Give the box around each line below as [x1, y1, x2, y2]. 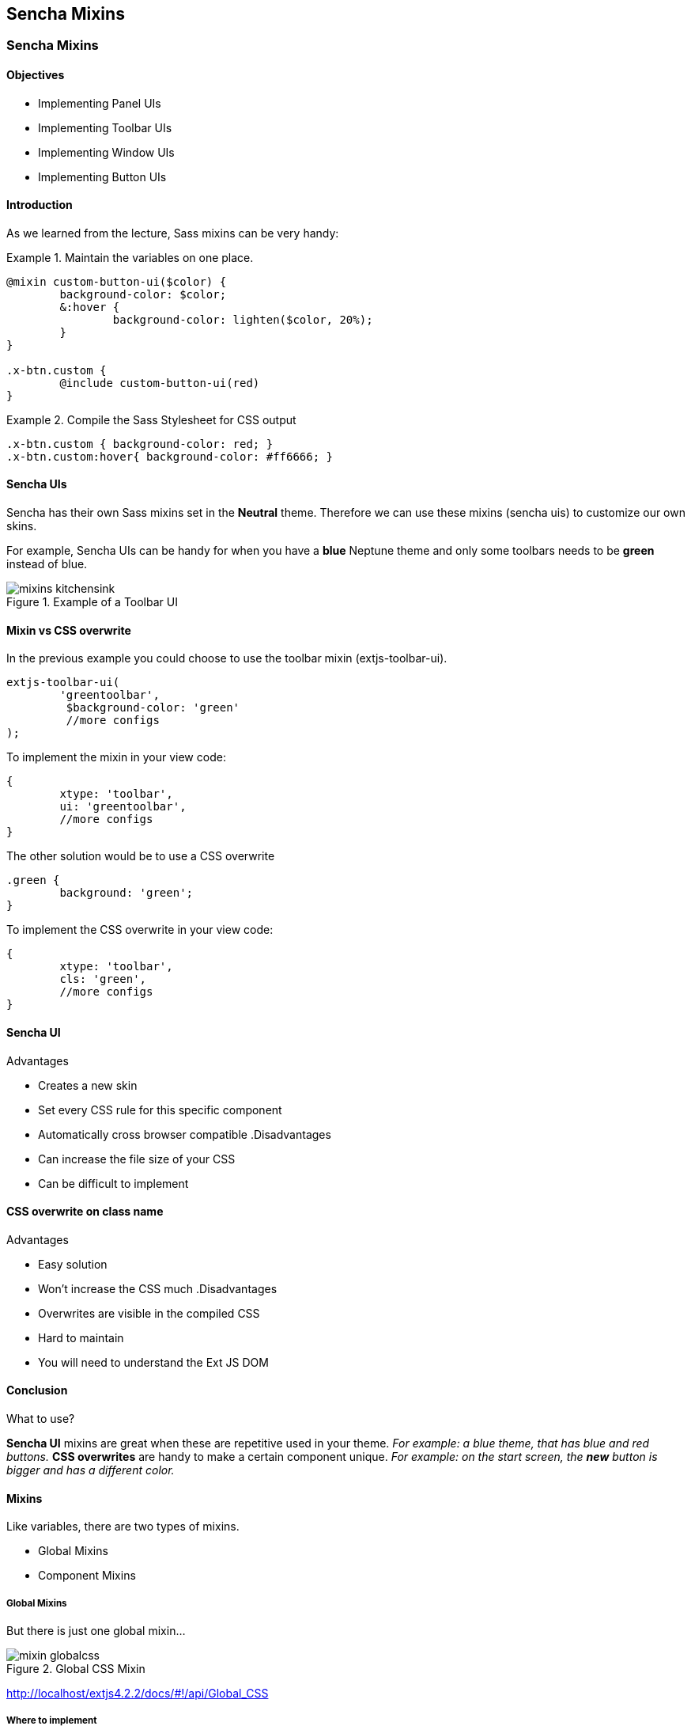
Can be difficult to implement [38, 1176, 189, 1190]
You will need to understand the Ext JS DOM [38, 1355, 269, 1369]
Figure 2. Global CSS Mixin [6, 1661, 145, 1675]
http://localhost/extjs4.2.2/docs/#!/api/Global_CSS [6, 1686, 269, 1700]
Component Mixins [38, 1569, 136, 1583]
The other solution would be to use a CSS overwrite [6, 849, 275, 863]
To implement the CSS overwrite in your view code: [6, 923, 274, 937]
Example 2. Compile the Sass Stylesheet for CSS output [6, 412, 296, 427]
